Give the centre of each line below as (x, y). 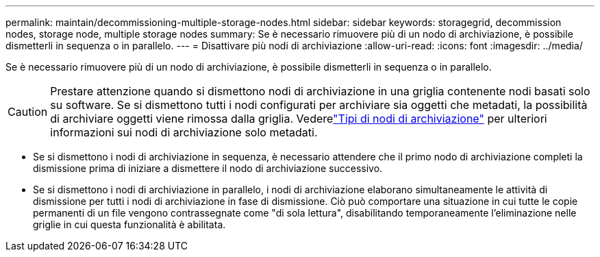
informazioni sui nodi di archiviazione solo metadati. (184, 132)
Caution (28, 112)
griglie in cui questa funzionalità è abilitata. (129, 224)
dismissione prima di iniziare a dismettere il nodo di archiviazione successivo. (208, 168)
